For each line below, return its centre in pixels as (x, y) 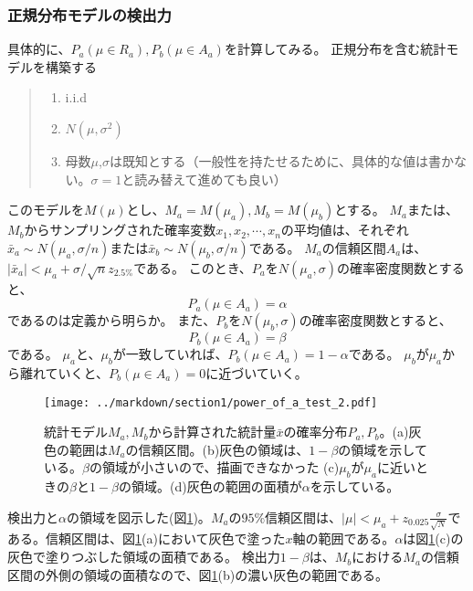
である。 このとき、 (193, 267)
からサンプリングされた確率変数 (120, 230)
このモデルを (46, 210)
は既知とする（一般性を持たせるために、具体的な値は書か (282, 161)
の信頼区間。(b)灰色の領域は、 (217, 449)
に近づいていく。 (257, 372)
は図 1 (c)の (433, 538)
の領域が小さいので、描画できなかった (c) (214, 467)
